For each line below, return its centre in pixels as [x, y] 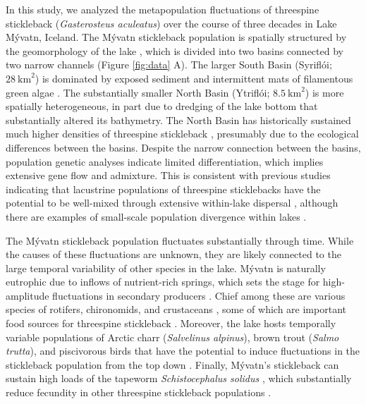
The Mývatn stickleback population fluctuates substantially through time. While [180, 240]
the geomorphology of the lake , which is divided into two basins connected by [175, 50]
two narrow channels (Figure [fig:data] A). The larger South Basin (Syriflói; [169, 65]
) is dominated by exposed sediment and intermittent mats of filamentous [194, 78]
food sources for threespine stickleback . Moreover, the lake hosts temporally [171, 323]
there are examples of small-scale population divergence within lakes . [156, 216]
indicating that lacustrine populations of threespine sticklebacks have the [163, 189]
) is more [324, 92]
